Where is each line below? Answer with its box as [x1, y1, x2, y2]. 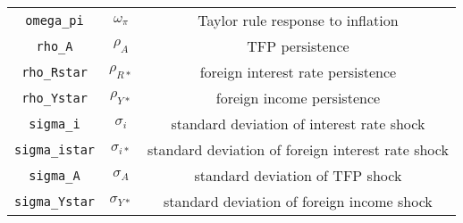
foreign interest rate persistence [199, 62, 397, 82]
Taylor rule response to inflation [198, 10, 399, 30]
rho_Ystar [21, 90, 88, 105]
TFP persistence [247, 36, 349, 56]
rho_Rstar [21, 64, 88, 79]
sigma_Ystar [14, 194, 96, 209]
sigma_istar [14, 142, 96, 157]
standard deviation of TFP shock [194, 165, 402, 186]
